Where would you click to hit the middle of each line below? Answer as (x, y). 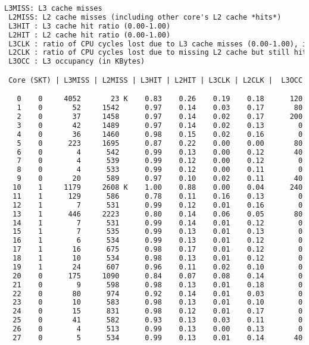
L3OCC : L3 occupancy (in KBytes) (77, 62)
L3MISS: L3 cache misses (53, 8)
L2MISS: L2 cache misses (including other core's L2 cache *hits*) (145, 17)
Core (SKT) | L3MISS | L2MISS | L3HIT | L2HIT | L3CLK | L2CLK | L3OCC (156, 80)
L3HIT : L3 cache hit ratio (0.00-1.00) (90, 26)
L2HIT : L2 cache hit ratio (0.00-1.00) (90, 35)
